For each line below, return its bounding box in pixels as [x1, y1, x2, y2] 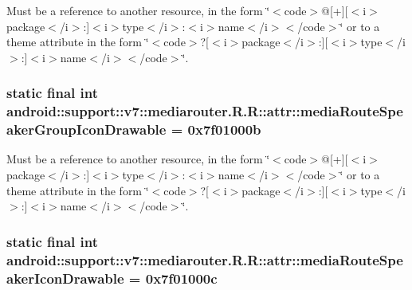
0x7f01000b [187, 120, 261, 139]
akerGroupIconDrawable [6, 120, 167, 139]
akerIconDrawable [6, 268, 124, 288]
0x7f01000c [145, 268, 218, 288]
